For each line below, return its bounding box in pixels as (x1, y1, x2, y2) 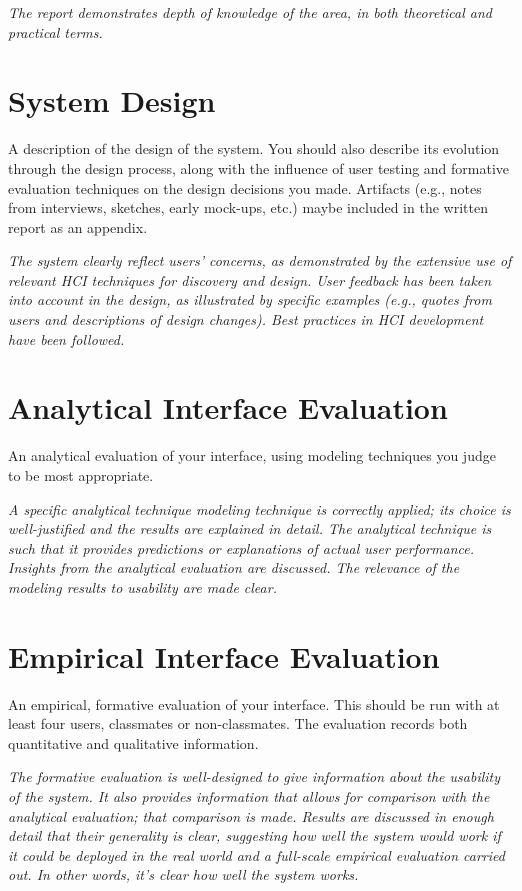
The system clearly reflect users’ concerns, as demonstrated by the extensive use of (8, 250, 512, 271)
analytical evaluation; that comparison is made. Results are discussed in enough (8, 805, 494, 826)
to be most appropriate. (8, 464, 154, 485)
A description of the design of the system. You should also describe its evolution (8, 138, 500, 159)
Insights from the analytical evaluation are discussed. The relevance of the (8, 557, 460, 578)
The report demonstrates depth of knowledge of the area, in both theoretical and (8, 2, 492, 22)
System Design (8, 80, 216, 121)
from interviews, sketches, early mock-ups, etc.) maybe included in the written (8, 197, 488, 218)
